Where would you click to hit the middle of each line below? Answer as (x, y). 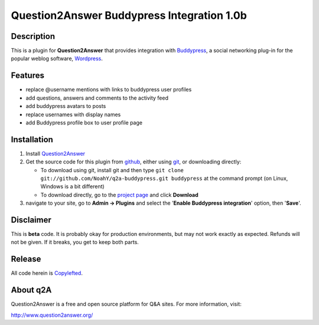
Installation (32, 139)
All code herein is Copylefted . (47, 273)
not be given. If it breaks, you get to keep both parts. (75, 242)
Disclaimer (31, 220)
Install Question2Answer (56, 153)
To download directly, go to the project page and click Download (120, 195)
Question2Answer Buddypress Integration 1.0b (129, 15)
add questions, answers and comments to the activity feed (97, 98)
